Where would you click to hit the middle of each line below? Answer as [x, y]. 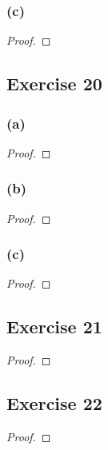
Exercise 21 [54, 327]
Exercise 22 [54, 403]
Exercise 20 [54, 84]
